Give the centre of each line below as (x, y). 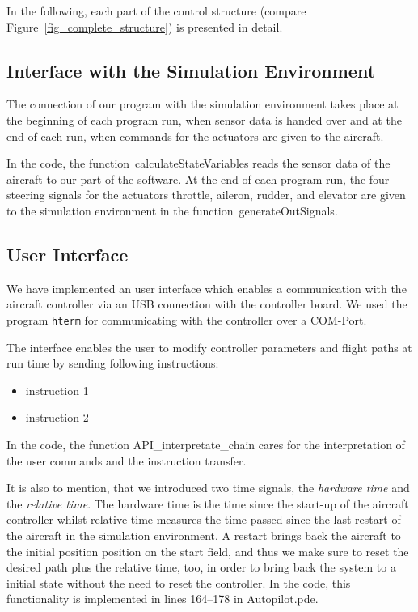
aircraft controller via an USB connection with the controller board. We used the (207, 304)
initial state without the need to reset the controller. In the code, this (179, 582)
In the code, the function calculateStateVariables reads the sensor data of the (198, 163)
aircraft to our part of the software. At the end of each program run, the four (198, 178)
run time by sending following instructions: (113, 363)
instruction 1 (57, 390)
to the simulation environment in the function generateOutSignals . (172, 210)
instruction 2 (57, 417)
